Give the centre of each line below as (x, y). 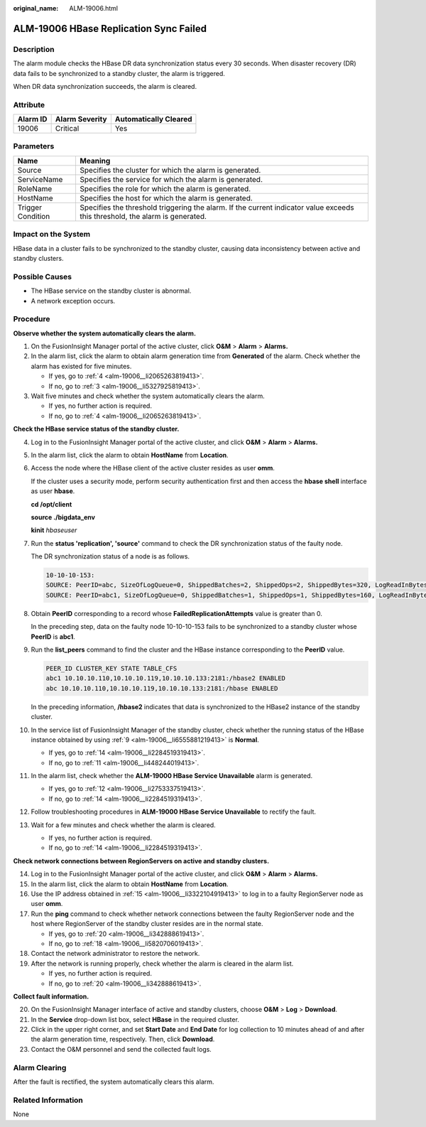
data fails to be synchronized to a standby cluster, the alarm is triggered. (119, 73)
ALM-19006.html (94, 8)
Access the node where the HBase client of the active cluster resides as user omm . (153, 468)
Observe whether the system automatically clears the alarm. (105, 333)
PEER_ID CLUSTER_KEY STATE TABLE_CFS (111, 668)
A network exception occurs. (73, 301)
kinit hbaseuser (54, 530)
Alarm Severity (81, 119)
